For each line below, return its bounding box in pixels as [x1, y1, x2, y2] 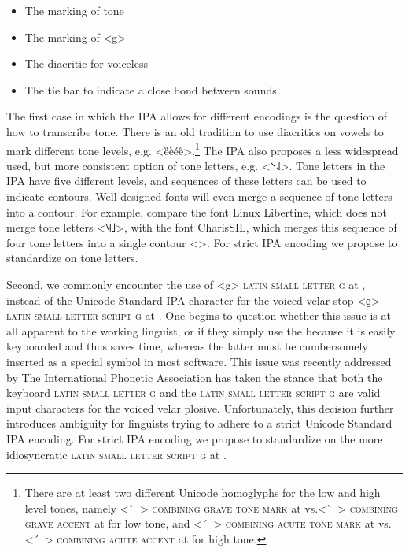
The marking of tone [24, 2, 124, 18]
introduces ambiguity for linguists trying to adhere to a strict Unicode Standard [6, 415, 392, 432]
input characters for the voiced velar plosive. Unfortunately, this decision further [6, 399, 394, 416]
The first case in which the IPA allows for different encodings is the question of [6, 108, 388, 124]
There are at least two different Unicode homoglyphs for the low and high [24, 484, 381, 501]
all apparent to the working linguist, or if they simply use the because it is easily [6, 322, 396, 339]
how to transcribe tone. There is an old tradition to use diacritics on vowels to [6, 123, 384, 139]
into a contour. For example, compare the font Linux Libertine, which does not [6, 203, 387, 220]
